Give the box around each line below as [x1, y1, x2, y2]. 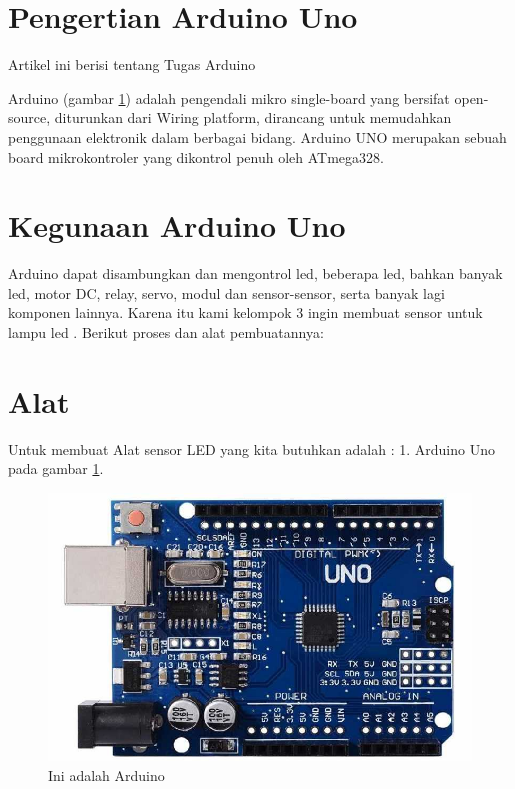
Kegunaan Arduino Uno [8, 205, 346, 246]
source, [8, 107, 51, 128]
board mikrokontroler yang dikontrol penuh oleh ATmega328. [8, 146, 384, 167]
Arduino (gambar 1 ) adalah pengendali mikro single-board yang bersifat [8, 87, 450, 108]
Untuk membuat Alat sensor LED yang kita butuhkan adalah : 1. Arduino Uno [8, 438, 495, 459]
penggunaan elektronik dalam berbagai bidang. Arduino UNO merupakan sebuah [8, 126, 507, 147]
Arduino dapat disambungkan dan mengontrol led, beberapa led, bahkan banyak [8, 263, 503, 284]
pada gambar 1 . [8, 458, 104, 479]
